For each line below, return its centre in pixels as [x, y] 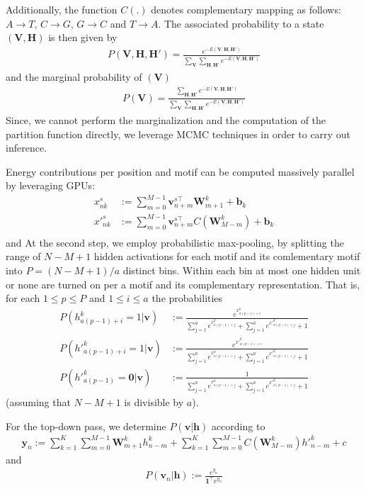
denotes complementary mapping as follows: [246, 9]
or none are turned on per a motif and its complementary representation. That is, [183, 284]
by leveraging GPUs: [51, 185]
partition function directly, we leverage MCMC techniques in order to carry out [178, 134]
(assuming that [38, 401]
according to [238, 426]
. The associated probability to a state [241, 23]
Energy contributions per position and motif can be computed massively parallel [180, 171]
